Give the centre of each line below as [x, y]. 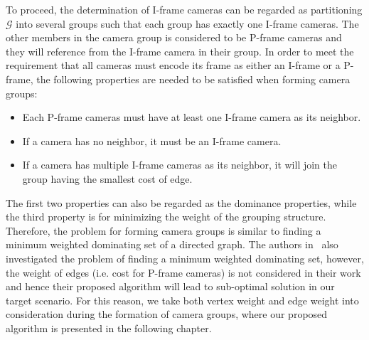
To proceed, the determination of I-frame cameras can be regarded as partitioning [184, 9]
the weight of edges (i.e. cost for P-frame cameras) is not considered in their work [183, 272]
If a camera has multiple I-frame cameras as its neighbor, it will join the [180, 165]
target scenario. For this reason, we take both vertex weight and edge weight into [182, 300]
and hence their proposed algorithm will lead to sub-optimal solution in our [170, 286]
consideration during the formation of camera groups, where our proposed [167, 314]
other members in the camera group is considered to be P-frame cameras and [174, 37]
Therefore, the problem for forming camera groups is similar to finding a [164, 230]
